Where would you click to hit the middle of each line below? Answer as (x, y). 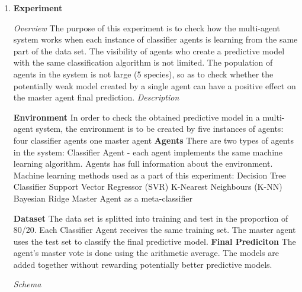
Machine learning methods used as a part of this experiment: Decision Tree (150, 175)
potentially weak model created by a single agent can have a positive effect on (155, 85)
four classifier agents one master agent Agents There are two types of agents (153, 140)
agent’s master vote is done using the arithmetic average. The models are (146, 253)
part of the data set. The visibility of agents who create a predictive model (149, 51)
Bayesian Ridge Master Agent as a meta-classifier (103, 198)
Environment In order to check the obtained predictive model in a (136, 117)
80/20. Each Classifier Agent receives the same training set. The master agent (155, 230)
